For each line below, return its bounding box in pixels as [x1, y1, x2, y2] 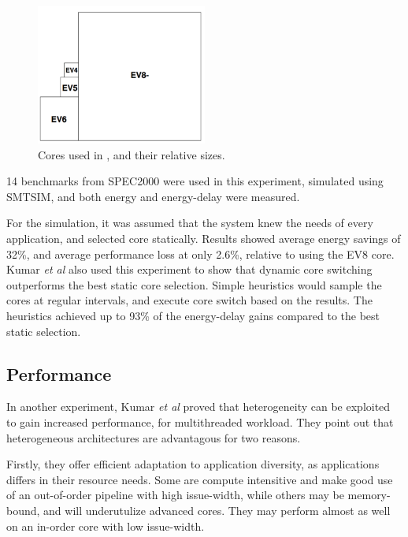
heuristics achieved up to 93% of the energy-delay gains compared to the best [6, 308, 380, 324]
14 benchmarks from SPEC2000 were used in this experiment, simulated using [6, 173, 384, 189]
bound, [6, 502, 40, 518]
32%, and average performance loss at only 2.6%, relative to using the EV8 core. [6, 245, 395, 262]
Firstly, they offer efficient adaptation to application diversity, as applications [6, 456, 380, 472]
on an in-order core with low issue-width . [6, 517, 205, 534]
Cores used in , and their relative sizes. [38, 146, 225, 162]
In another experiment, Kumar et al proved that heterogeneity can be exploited [6, 398, 391, 415]
